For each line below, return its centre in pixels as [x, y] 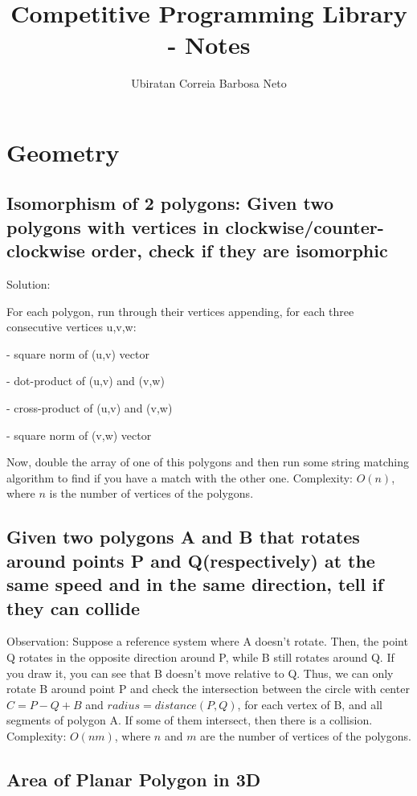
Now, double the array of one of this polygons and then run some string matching [208, 462]
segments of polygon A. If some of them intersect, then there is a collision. [190, 720]
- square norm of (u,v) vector [78, 353]
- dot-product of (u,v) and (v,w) [86, 381]
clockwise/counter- [305, 226]
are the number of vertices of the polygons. [306, 735]
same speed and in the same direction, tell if [195, 584]
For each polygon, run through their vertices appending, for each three [180, 311]
